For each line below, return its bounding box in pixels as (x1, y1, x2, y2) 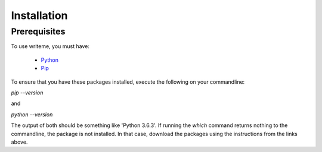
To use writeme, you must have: (11, 43, 89, 50)
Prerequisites (11, 26, 66, 37)
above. (11, 138, 28, 145)
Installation (11, 9, 68, 22)
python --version (11, 110, 53, 118)
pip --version (11, 89, 44, 96)
